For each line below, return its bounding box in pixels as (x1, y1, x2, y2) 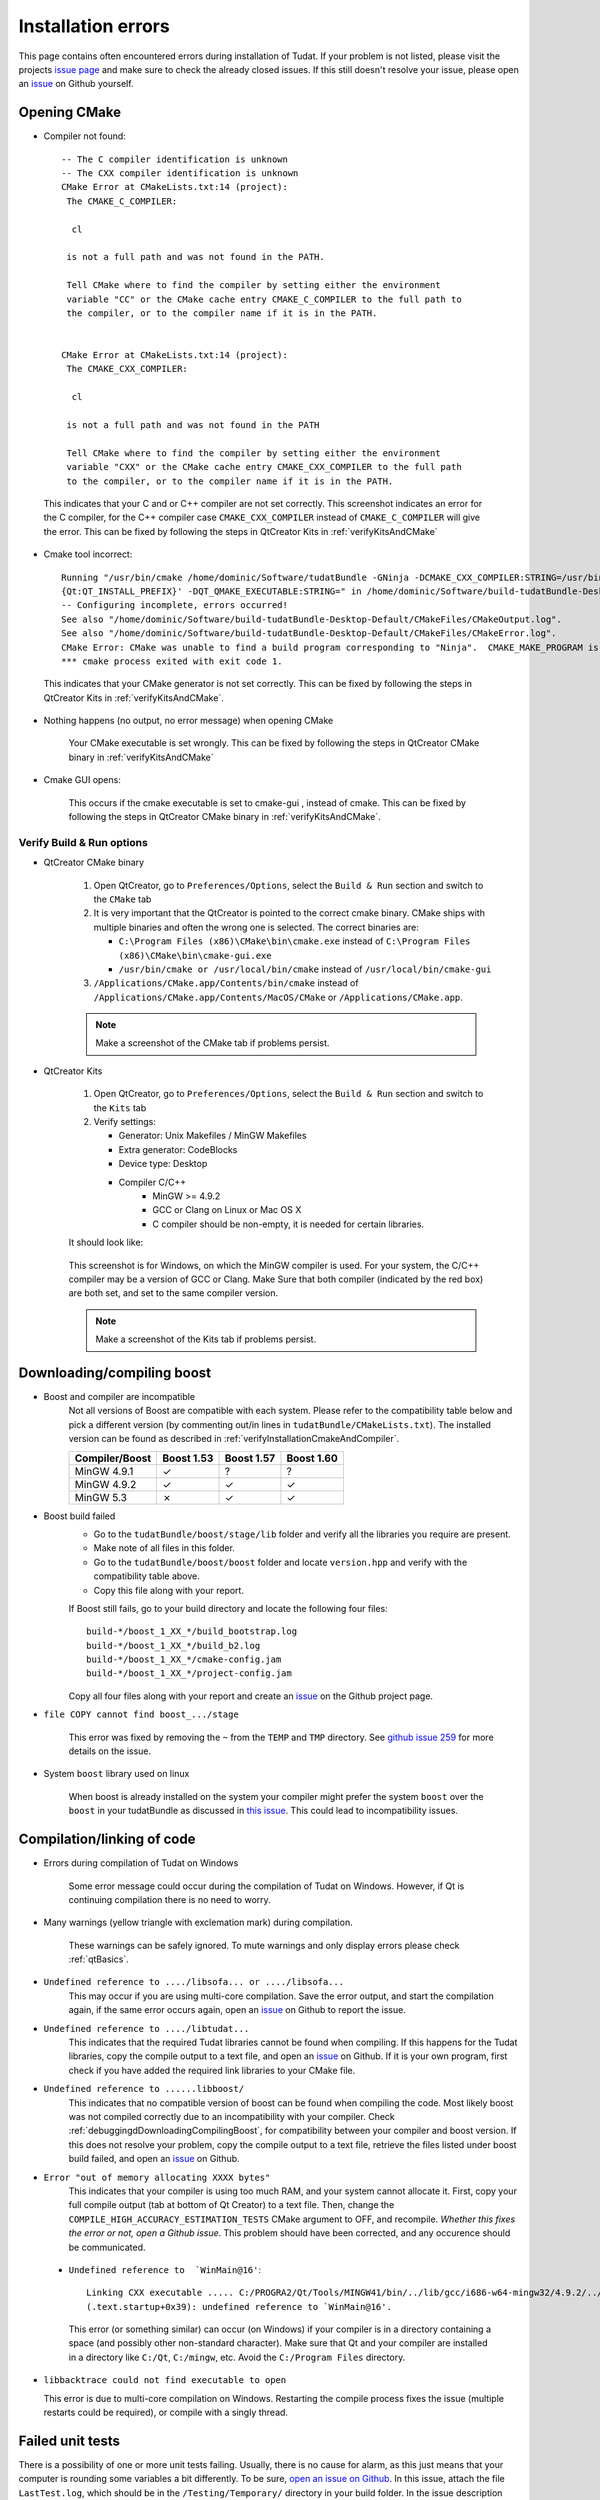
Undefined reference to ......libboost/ (43, 2083, 245, 2095)
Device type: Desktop (118, 1158, 208, 1170)
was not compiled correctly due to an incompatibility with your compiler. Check (68, 2110, 395, 2122)
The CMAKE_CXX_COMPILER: (66, 363, 189, 375)
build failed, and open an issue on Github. (68, 2153, 240, 2165)
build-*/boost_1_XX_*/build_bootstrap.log (86, 1626, 298, 1637)
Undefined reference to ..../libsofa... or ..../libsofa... (43, 1976, 345, 1988)
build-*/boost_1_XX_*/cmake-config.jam (86, 1654, 282, 1665)
